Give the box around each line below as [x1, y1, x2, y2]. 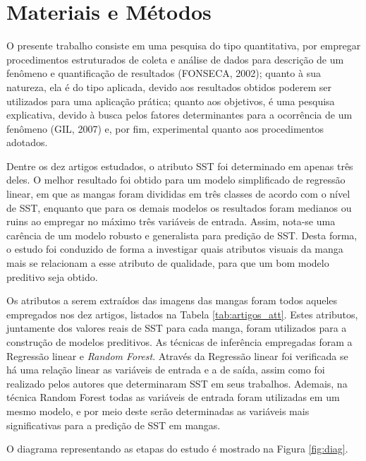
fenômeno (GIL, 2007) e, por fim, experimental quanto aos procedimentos [6, 121, 324, 136]
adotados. [6, 135, 48, 150]
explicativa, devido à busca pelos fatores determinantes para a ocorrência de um [6, 107, 353, 122]
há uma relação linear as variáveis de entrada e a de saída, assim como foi [6, 362, 325, 377]
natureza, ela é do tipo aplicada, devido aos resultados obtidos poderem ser [6, 79, 331, 94]
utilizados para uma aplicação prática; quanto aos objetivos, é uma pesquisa [6, 93, 335, 108]
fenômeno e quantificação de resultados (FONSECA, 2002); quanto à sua [6, 66, 321, 80]
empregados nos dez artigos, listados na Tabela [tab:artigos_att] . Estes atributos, [6, 306, 358, 321]
